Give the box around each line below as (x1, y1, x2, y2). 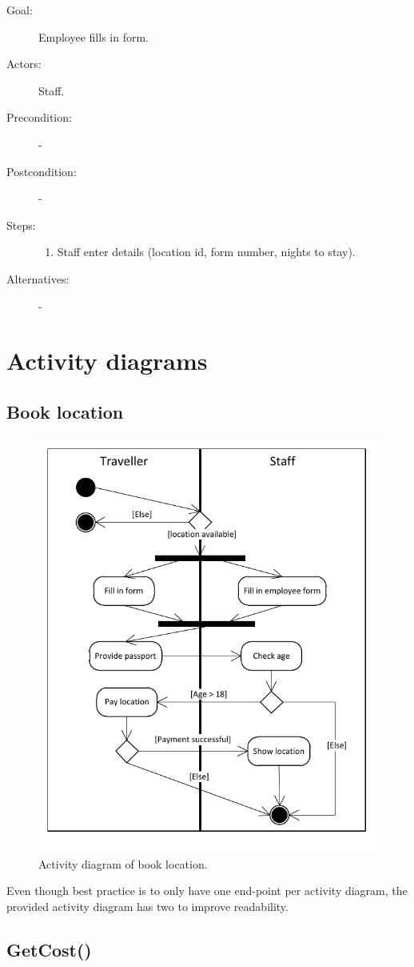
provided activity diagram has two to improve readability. (6, 897, 289, 914)
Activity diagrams (6, 344, 208, 377)
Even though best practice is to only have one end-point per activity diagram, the (6, 882, 408, 899)
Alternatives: (6, 270, 70, 287)
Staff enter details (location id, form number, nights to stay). (57, 243, 356, 260)
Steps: (6, 216, 36, 233)
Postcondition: (6, 163, 77, 179)
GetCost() (6, 937, 92, 961)
